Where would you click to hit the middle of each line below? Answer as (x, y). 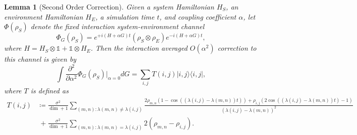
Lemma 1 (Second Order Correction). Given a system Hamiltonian (109, 7)
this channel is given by (40, 59)
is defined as (49, 91)
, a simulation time (125, 16)
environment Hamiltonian (44, 16)
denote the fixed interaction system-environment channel (117, 26)
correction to (237, 48)
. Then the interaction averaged (139, 48)
